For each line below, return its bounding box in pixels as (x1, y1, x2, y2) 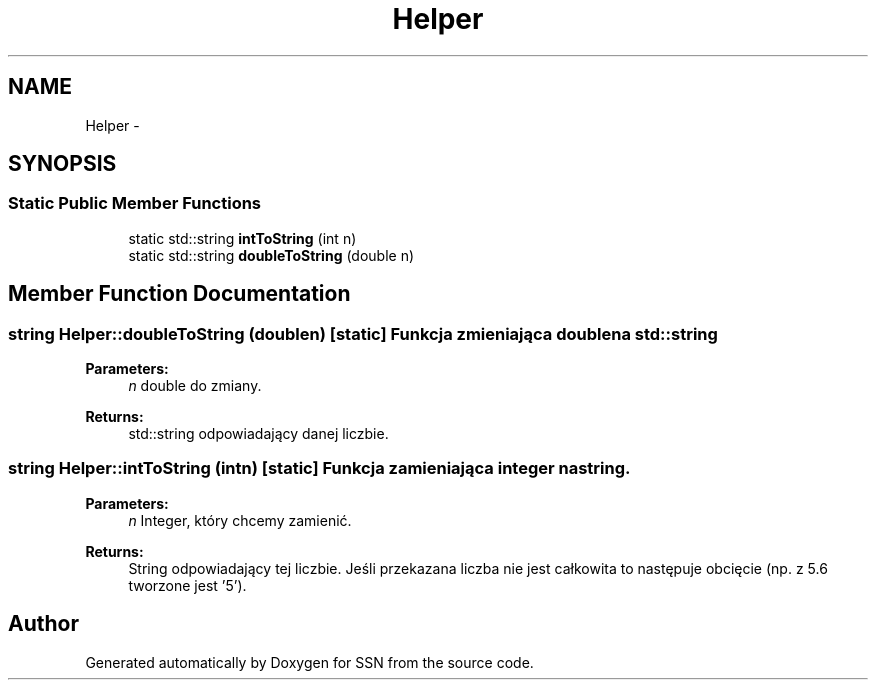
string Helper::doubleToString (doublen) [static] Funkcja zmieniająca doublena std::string (8, 323, 718, 344)
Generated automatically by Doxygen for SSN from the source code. (85, 653, 534, 671)
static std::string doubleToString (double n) (128, 246, 415, 264)
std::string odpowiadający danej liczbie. (128, 425, 389, 443)
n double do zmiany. (128, 377, 262, 395)
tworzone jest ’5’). (128, 576, 247, 594)
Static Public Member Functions (8, 193, 262, 214)
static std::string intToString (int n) (128, 229, 357, 247)
